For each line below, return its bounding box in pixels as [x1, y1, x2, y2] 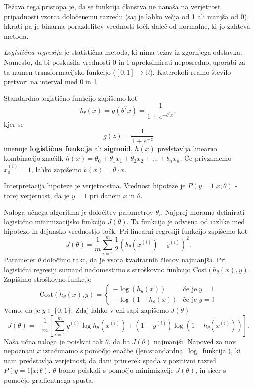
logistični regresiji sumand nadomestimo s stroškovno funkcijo [4, 264, 191, 274]
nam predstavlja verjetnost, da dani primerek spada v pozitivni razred [4, 355, 216, 365]
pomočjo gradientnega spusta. [4, 374, 94, 385]
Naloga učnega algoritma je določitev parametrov [4, 207, 153, 217]
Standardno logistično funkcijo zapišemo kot [4, 92, 138, 103]
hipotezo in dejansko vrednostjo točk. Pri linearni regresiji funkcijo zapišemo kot [4, 226, 248, 236]
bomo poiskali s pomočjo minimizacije [58, 365, 174, 375]
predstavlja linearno [157, 143, 217, 153]
